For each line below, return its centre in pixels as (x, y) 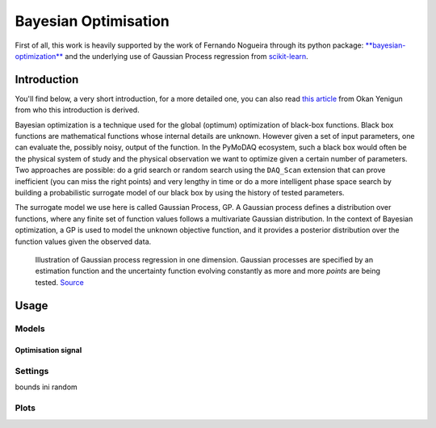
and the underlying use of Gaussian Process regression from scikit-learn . (187, 56)
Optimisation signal (48, 350)
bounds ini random (46, 387)
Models (30, 329)
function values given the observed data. (83, 241)
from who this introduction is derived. (78, 110)
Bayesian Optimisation (92, 21)
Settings (32, 371)
